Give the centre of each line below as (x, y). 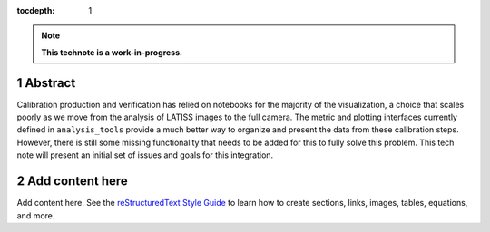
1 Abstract (46, 83)
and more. (36, 215)
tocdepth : (36, 10)
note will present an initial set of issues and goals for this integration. (145, 155)
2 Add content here (73, 181)
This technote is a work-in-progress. (112, 52)
